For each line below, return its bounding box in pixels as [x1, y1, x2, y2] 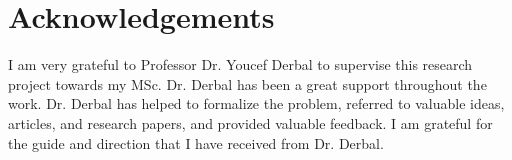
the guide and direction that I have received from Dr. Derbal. [8, 132, 384, 153]
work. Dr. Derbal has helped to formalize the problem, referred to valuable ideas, [8, 93, 505, 114]
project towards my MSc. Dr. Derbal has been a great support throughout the [8, 73, 487, 94]
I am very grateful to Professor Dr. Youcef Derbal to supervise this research [8, 54, 473, 75]
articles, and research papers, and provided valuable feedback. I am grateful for [8, 112, 493, 133]
